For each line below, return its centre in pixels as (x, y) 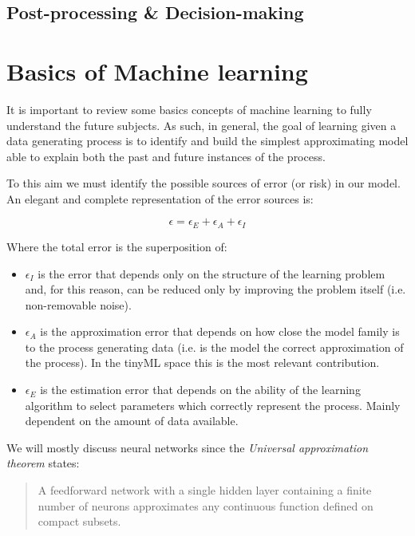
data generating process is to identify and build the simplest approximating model (207, 141)
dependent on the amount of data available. (132, 421)
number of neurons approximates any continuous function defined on (206, 505)
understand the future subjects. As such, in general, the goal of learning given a (202, 125)
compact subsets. (79, 521)
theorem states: (43, 463)
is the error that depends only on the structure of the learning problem (211, 273)
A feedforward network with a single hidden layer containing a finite (205, 490)
